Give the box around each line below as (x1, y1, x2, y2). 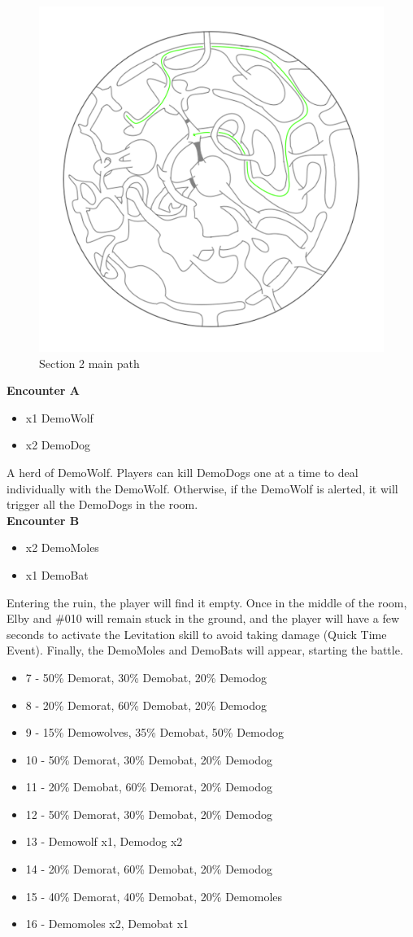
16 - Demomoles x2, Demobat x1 (25, 915, 189, 932)
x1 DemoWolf (25, 409, 93, 426)
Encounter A (7, 382, 80, 399)
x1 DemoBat (25, 566, 89, 583)
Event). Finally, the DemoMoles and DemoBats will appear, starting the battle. (7, 641, 403, 659)
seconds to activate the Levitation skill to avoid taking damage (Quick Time (7, 625, 387, 642)
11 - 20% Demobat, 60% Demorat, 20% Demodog (25, 778, 272, 795)
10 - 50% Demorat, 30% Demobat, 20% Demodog (25, 751, 272, 768)
